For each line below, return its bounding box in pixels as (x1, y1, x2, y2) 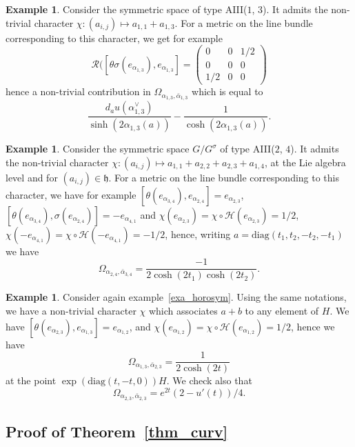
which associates (148, 303, 218, 317)
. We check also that (166, 373, 252, 388)
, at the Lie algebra (264, 155, 346, 169)
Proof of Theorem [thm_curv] (6, 421, 228, 442)
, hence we (291, 319, 335, 333)
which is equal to (192, 84, 263, 99)
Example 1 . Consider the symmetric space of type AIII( (6, 2, 247, 16)
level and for (6, 170, 58, 184)
